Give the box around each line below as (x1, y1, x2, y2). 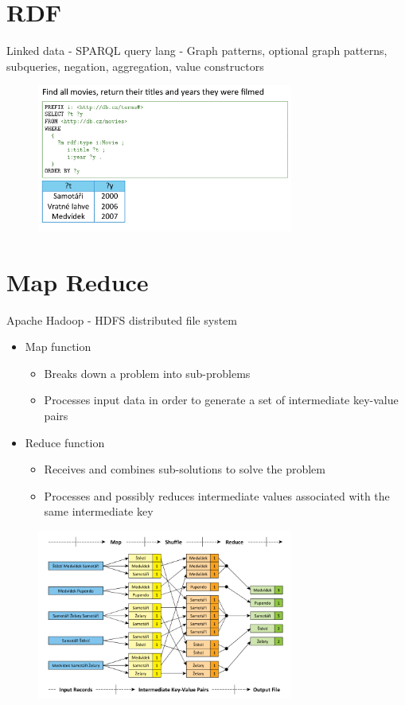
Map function (25, 338, 92, 355)
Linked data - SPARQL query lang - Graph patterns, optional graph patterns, (6, 42, 387, 59)
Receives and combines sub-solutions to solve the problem (44, 461, 325, 477)
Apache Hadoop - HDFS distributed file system (6, 311, 237, 328)
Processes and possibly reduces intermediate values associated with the (44, 487, 390, 504)
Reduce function (25, 434, 105, 450)
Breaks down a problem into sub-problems (44, 364, 251, 381)
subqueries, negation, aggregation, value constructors (6, 57, 264, 74)
